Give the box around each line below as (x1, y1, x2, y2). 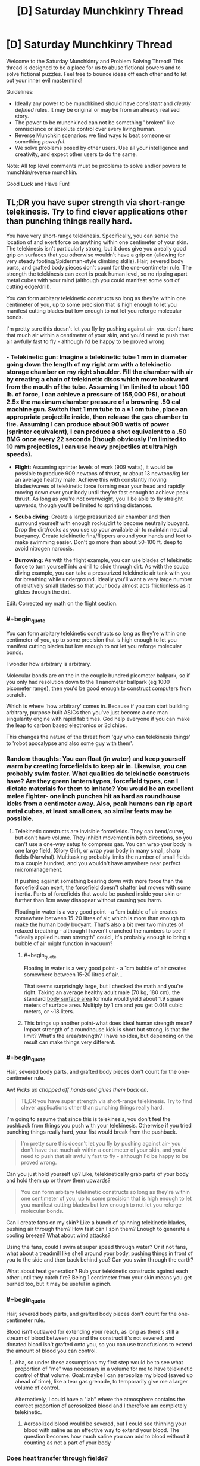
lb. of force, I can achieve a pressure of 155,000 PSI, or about (6, 390, 186, 398)
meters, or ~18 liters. (23, 1007, 74, 1015)
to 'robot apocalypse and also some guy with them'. (6, 740, 133, 747)
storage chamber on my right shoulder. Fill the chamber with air (6, 368, 193, 376)
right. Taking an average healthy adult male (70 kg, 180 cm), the (23, 988, 180, 996)
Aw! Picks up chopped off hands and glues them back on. (6, 1086, 149, 1094)
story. (14, 112, 29, 120)
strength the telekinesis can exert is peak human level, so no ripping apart (6, 270, 187, 277)
